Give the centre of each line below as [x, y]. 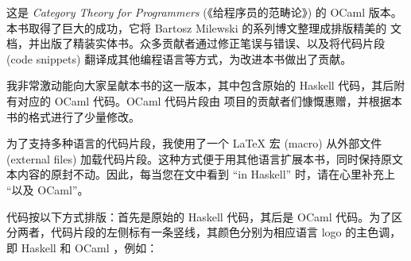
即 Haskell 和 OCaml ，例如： [82, 247]
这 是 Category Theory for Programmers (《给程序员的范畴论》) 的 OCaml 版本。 [204, 12]
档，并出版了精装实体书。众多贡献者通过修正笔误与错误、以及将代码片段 [196, 43]
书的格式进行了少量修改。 [73, 116]
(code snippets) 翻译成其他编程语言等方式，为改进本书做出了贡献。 [179, 58]
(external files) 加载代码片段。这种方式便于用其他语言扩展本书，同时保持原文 [205, 158]
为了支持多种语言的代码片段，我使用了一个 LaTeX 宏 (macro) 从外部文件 [194, 143]
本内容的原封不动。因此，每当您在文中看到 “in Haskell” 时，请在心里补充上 [201, 174]
